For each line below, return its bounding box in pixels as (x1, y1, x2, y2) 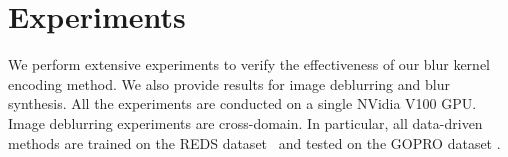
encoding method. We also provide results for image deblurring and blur (8, 73, 450, 94)
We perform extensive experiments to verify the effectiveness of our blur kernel (8, 54, 490, 75)
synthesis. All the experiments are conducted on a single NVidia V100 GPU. (8, 93, 477, 114)
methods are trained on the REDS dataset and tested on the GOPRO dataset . (8, 132, 501, 153)
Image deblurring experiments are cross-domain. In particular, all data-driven (8, 112, 483, 133)
